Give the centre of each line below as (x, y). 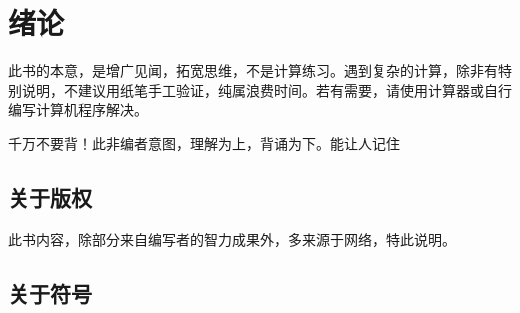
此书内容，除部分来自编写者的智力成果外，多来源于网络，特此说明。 (232, 238)
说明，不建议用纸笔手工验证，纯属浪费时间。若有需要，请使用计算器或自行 (266, 89)
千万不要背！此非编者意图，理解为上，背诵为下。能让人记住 (204, 142)
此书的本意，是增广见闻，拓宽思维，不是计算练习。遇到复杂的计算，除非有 (253, 70)
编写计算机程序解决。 (78, 109)
